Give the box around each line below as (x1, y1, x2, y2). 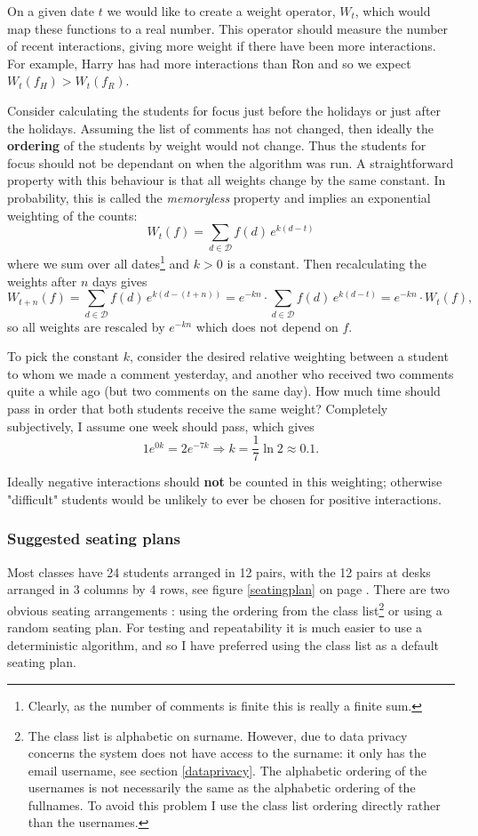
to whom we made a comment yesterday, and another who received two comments (7, 364, 454, 382)
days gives (92, 271, 147, 290)
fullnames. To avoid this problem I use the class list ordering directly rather (28, 795, 441, 814)
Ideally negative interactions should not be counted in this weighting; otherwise (7, 472, 442, 491)
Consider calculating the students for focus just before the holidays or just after (7, 100, 442, 119)
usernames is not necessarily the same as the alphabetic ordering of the (28, 778, 416, 797)
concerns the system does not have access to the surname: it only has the (28, 744, 426, 762)
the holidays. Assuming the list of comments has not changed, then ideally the (7, 118, 434, 137)
